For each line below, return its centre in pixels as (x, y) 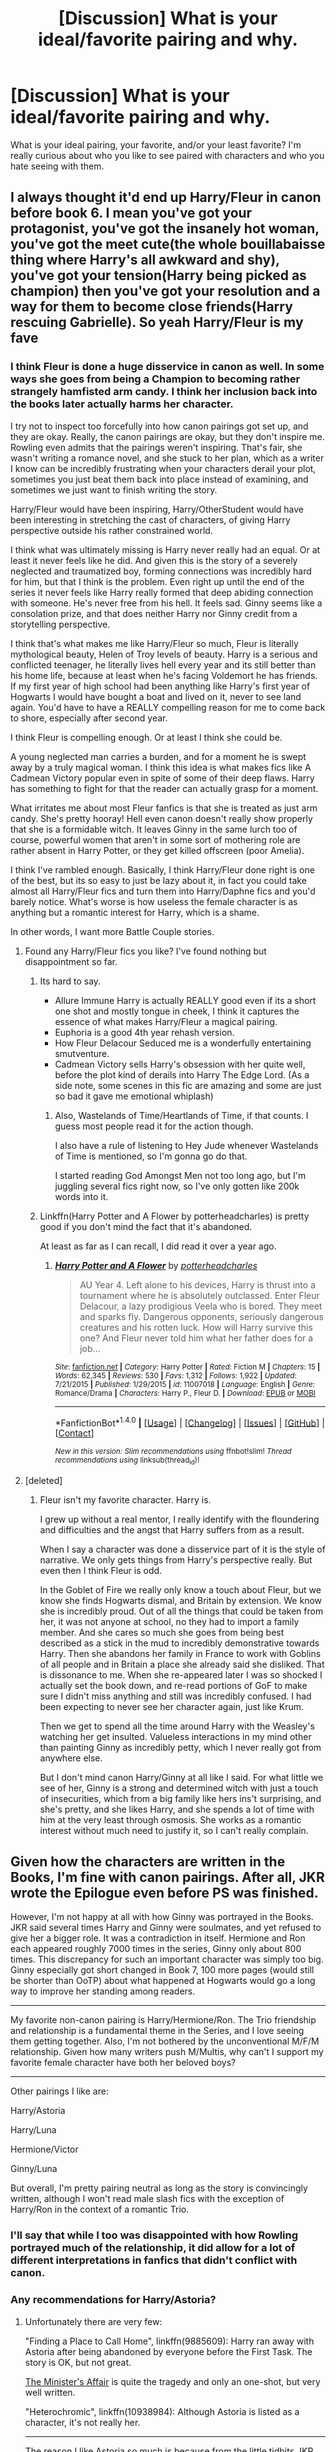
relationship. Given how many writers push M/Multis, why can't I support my (167, 2052)
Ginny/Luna (34, 2169)
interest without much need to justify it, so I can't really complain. (174, 1830)
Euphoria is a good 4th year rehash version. (144, 1032)
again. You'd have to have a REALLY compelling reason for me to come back (168, 707)
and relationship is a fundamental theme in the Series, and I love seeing (157, 2031)
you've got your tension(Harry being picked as (158, 275)
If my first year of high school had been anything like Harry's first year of (160, 686)
